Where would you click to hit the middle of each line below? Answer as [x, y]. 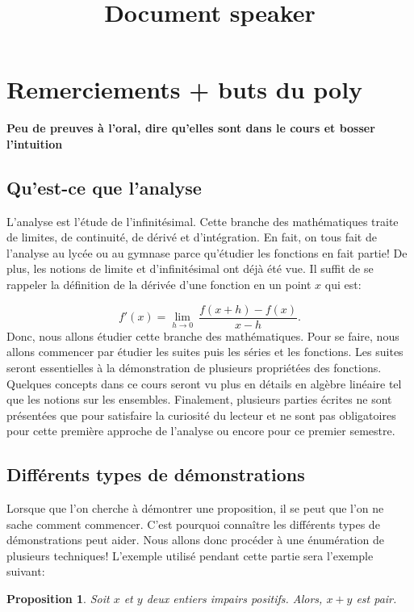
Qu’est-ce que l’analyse [104, 187]
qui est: [343, 285]
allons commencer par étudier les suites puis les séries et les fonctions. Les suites [205, 352]
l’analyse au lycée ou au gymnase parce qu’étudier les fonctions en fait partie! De [207, 252]
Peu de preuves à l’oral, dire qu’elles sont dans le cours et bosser [191, 128]
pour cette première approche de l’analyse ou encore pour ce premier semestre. [201, 431]
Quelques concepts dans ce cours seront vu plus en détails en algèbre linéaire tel [204, 383]
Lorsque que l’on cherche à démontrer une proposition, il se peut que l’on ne [195, 508]
